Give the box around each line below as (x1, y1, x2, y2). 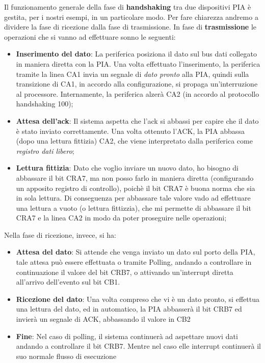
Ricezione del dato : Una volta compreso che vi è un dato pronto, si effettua (16, 293, 259, 304)
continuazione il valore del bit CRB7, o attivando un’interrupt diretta (16, 266, 233, 277)
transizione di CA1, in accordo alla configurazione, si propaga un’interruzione (16, 78, 258, 89)
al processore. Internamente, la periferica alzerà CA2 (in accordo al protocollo (16, 88, 259, 99)
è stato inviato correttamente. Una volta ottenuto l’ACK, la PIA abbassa (16, 125, 245, 136)
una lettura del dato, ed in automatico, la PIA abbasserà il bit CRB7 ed (16, 303, 242, 314)
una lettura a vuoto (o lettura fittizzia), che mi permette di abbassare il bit (16, 202, 251, 213)
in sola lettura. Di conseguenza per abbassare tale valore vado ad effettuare (16, 192, 251, 203)
